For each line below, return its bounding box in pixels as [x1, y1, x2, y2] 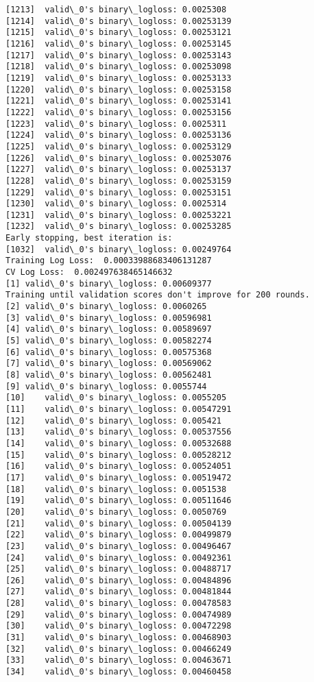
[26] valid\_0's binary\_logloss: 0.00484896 [5, 575, 232, 585]
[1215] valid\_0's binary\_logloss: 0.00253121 [5, 27, 232, 38]
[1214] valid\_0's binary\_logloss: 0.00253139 [5, 16, 232, 26]
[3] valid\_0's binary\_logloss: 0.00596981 [5, 313, 212, 323]
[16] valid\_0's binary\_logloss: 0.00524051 [5, 461, 232, 472]
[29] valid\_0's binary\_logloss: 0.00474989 [5, 609, 232, 620]
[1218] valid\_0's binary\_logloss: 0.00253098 [5, 62, 232, 72]
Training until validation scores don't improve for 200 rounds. [5, 290, 310, 300]
